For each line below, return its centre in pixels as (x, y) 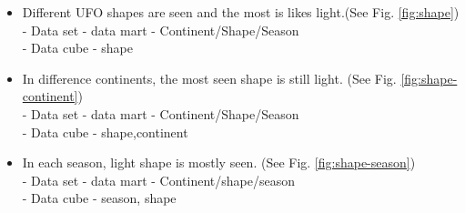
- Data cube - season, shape (99, 198)
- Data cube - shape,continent (105, 132)
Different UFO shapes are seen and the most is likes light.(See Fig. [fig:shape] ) (241, 12)
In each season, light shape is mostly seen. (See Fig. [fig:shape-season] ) (219, 162)
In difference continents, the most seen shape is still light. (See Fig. (209, 78)
